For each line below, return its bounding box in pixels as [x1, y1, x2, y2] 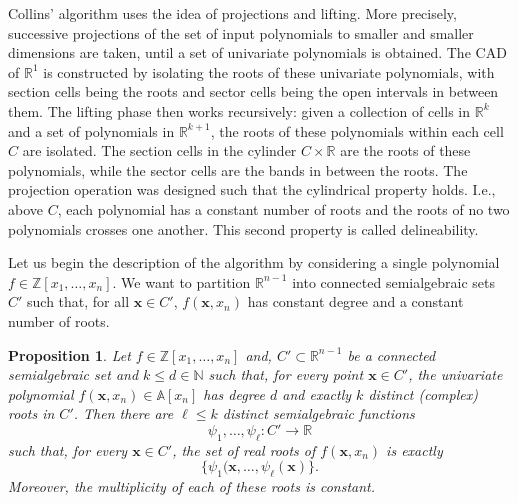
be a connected [347, 344, 436, 365]
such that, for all [27, 291, 130, 312]
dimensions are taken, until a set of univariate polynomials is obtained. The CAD [8, 42, 507, 63]
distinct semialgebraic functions [222, 403, 415, 424]
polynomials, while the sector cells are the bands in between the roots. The [8, 159, 468, 180]
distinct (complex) [368, 383, 478, 404]
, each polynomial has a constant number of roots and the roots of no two [57, 198, 510, 219]
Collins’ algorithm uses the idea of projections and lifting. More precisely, [8, 3, 457, 23]
